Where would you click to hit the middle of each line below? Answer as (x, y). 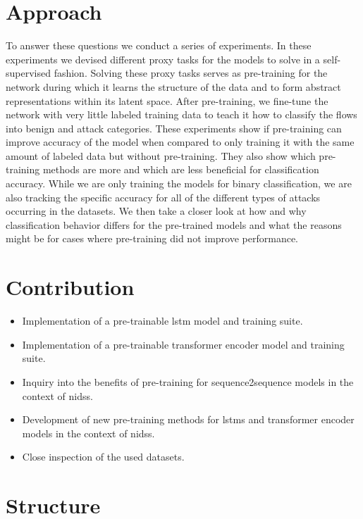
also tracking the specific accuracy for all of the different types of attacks (163, 197)
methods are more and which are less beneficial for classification (181, 169)
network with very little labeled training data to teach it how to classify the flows (181, 114)
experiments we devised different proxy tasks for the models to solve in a (163, 59)
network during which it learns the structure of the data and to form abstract (173, 86)
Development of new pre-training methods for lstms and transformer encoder (188, 419)
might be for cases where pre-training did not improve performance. (152, 238)
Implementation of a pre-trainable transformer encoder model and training (183, 344)
